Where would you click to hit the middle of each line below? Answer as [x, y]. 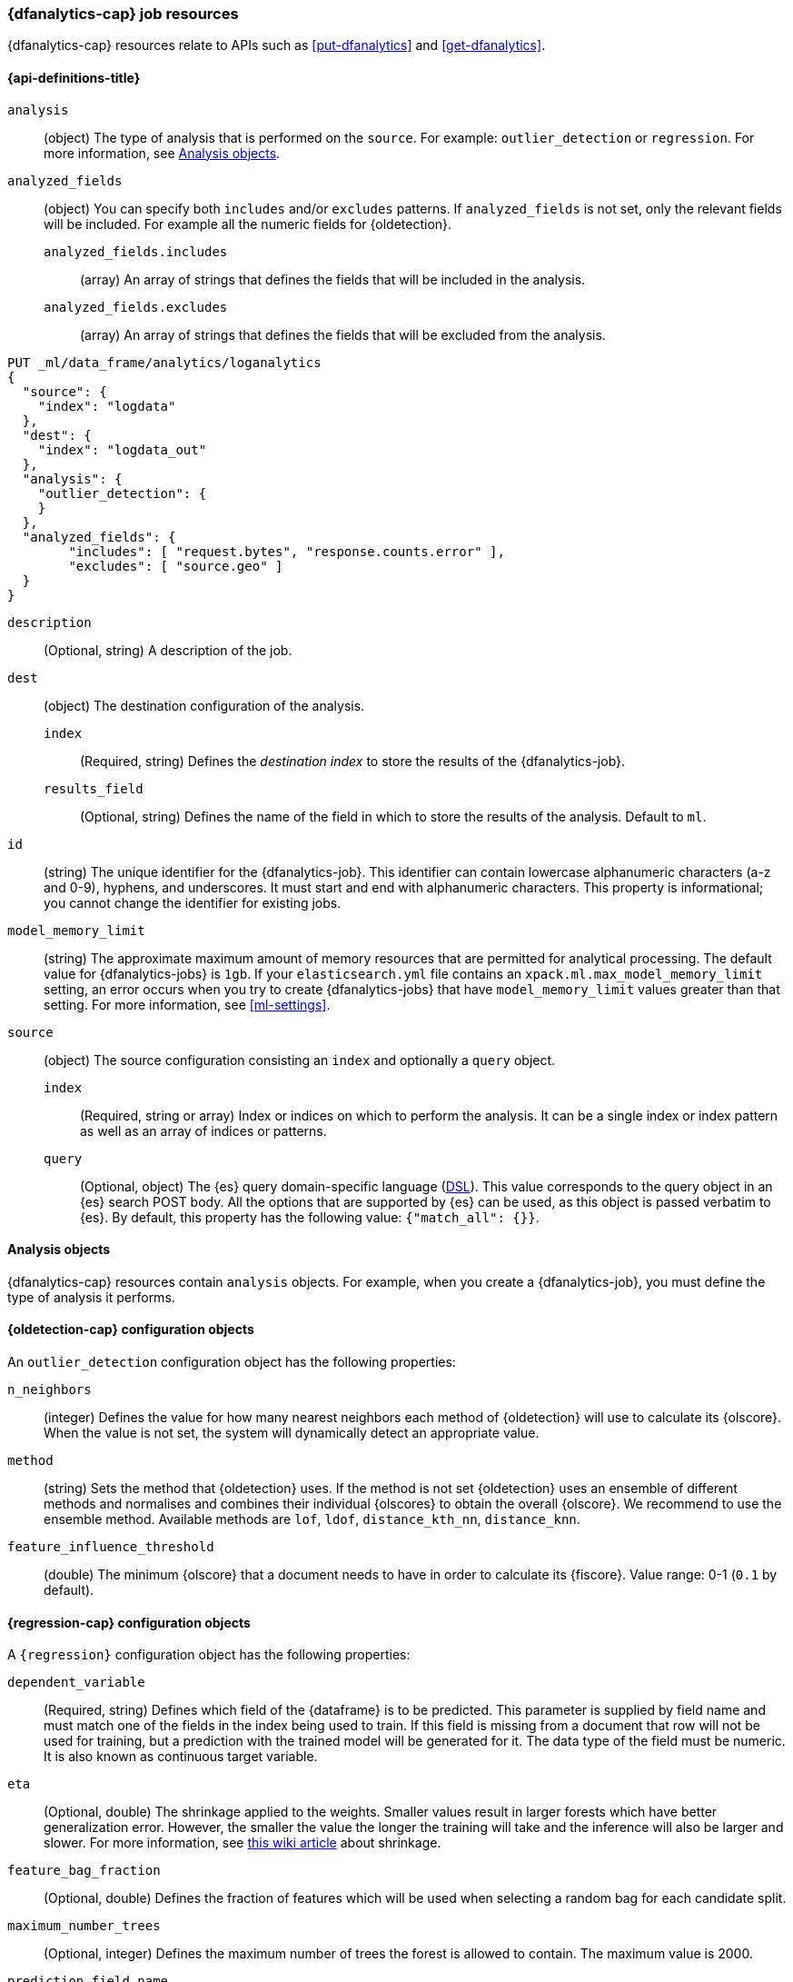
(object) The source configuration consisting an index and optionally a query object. [300, 1060]
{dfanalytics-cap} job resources [123, 14]
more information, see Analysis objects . [162, 153]
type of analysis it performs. [91, 1297]
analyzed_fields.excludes [136, 307]
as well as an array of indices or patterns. [203, 1130]
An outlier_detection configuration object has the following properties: [232, 1362]
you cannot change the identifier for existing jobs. [193, 902]
